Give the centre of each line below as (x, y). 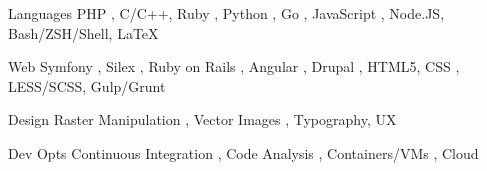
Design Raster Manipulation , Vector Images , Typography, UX (202, 119)
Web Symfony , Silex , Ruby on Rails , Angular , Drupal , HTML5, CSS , (234, 66)
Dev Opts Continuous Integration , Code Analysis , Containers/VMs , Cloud (243, 152)
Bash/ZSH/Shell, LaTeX (83, 32)
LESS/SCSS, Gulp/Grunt (87, 85)
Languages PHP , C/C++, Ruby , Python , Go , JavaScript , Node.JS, (226, 13)
